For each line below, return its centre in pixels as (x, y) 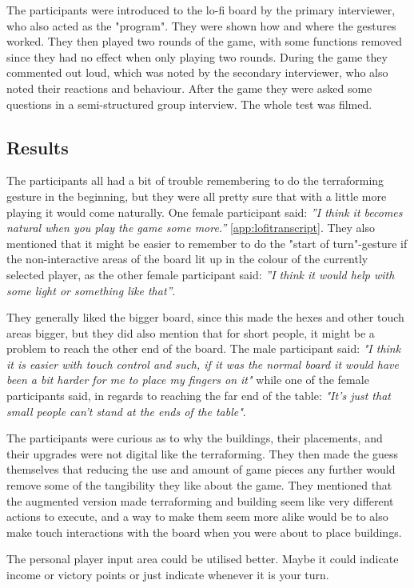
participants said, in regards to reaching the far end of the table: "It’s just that (199, 396)
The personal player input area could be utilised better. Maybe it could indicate (203, 559)
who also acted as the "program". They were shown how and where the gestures (201, 25)
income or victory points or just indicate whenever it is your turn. (168, 575)
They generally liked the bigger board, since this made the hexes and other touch (205, 317)
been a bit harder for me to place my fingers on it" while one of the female (188, 380)
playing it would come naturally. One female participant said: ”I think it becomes (205, 212)
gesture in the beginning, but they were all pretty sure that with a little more (197, 196)
